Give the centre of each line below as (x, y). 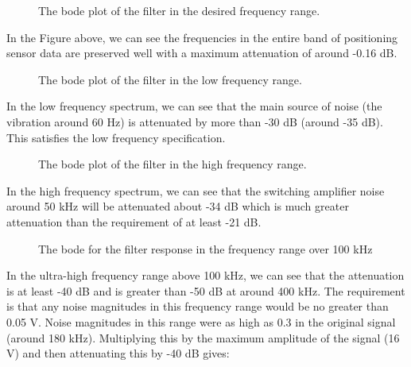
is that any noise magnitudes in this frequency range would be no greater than (198, 306)
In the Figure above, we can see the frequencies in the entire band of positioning (202, 37)
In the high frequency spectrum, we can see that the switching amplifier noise (196, 190)
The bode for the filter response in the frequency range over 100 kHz (205, 248)
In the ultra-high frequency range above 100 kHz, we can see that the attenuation (205, 275)
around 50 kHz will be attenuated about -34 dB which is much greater (178, 206)
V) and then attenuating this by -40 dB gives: (118, 353)
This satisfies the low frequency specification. (116, 137)
